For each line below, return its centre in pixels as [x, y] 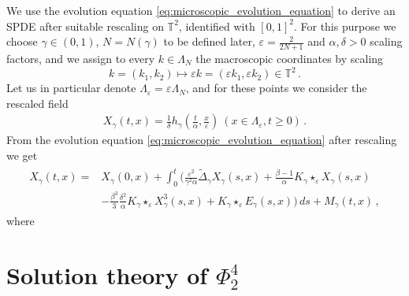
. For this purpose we [345, 26]
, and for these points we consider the [276, 88]
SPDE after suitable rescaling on [85, 26]
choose [22, 41]
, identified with [217, 26]
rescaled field [37, 103]
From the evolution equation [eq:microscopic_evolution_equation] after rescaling [202, 140]
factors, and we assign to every [81, 59]
